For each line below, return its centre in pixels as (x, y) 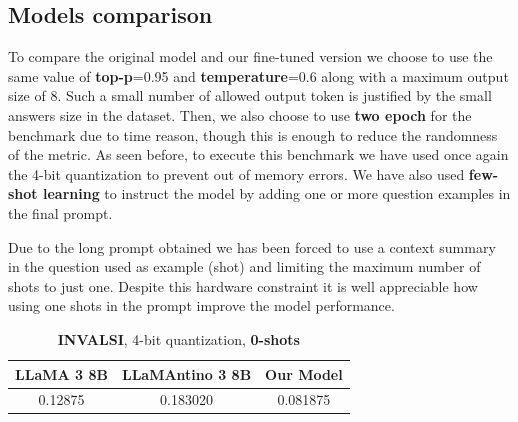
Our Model (304, 373)
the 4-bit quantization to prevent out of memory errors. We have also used (236, 173)
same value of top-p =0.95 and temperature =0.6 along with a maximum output (258, 75)
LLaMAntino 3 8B (186, 373)
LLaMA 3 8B (61, 373)
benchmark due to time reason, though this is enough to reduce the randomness (253, 134)
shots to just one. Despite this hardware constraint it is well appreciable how (243, 285)
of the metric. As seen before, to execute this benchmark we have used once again (258, 154)
